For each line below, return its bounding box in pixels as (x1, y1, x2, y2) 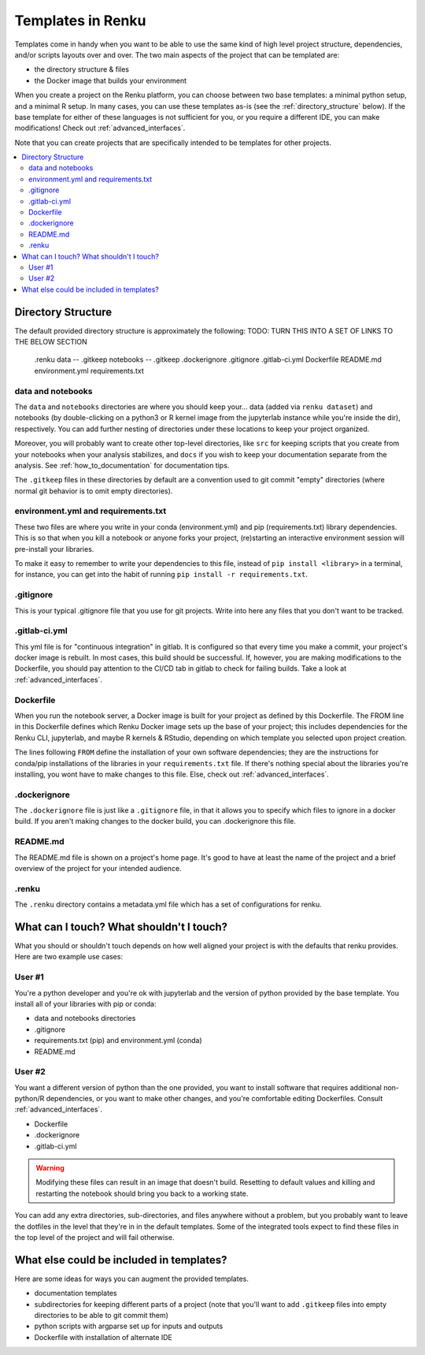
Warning (35, 1163, 65, 1173)
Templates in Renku (14, 12, 146, 29)
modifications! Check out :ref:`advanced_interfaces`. (14, 123, 186, 133)
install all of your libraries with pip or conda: (14, 999, 157, 1008)
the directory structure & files (34, 65, 130, 74)
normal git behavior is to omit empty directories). (14, 486, 173, 496)
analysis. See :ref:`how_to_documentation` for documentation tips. (14, 460, 230, 470)
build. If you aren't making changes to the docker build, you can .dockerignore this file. (14, 817, 297, 826)
